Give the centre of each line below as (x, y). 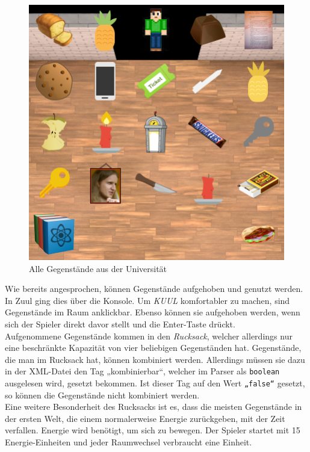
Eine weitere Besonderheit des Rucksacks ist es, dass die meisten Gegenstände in (153, 407)
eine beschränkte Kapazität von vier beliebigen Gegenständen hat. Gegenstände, (153, 348)
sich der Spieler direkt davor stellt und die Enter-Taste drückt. (120, 324)
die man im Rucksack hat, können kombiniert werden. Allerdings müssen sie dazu (155, 359)
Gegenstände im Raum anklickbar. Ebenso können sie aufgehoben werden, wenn (153, 312)
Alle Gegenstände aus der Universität (98, 268)
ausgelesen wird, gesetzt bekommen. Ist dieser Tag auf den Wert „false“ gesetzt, (155, 383)
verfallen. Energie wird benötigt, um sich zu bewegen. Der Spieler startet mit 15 (153, 430)
